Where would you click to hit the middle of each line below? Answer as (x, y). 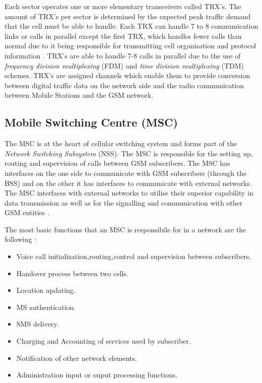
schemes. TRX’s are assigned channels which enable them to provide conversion (127, 75)
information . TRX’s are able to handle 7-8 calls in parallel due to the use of (123, 55)
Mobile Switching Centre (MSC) (91, 122)
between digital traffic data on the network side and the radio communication (124, 85)
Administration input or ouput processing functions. (97, 375)
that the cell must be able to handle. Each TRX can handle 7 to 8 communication (132, 26)
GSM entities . (27, 212)
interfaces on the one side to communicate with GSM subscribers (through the (126, 173)
